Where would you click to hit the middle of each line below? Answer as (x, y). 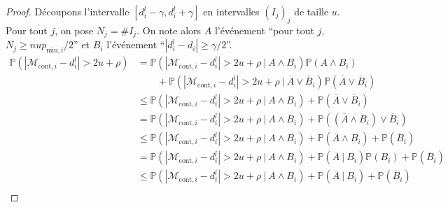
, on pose (74, 30)
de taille (311, 11)
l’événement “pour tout (264, 30)
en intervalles (231, 11)
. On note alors (169, 30)
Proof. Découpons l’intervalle (68, 11)
